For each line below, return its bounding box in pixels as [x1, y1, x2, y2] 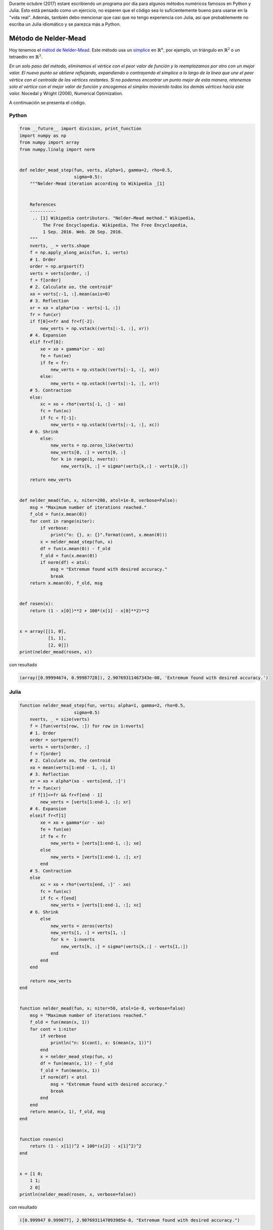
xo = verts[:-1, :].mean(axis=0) [30, 291, 111, 297]
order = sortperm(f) [30, 737, 80, 743]
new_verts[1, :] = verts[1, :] [50, 930, 126, 936]
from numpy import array [19, 140, 80, 145]
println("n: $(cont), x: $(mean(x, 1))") [50, 1040, 152, 1045]
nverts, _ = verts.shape [30, 243, 90, 248]
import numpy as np [19, 133, 66, 138]
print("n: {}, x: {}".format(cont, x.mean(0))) [50, 532, 168, 538]
